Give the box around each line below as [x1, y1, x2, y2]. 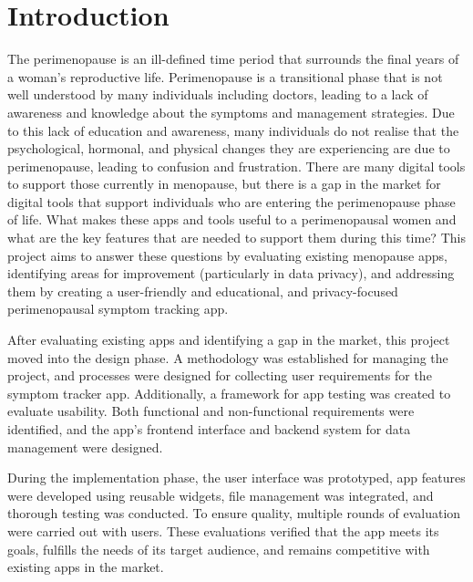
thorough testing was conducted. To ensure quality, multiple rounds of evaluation [7, 504, 461, 523]
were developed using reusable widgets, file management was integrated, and [7, 485, 434, 504]
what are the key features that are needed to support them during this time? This [7, 228, 466, 247]
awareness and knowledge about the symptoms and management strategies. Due [7, 102, 455, 121]
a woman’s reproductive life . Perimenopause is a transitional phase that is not [7, 67, 443, 86]
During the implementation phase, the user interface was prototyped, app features [7, 468, 466, 487]
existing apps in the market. [7, 557, 164, 577]
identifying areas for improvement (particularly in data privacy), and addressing [7, 264, 455, 283]
